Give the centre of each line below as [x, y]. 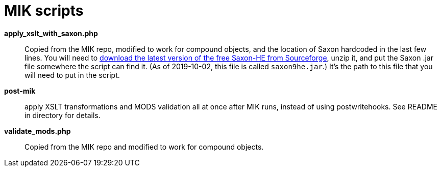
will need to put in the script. [72, 75]
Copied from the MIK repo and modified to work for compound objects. [144, 147]
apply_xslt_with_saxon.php [51, 33]
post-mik [20, 91]
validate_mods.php [38, 131]
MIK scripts [44, 11]
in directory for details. [63, 115]
